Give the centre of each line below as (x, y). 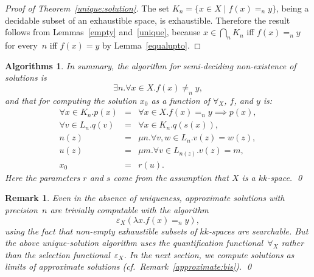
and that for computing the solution (71, 100)
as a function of (181, 100)
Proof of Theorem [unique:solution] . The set (87, 8)
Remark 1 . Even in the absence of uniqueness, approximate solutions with (145, 198)
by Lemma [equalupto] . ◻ (152, 45)
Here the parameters (43, 177)
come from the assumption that (171, 177)
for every (21, 45)
